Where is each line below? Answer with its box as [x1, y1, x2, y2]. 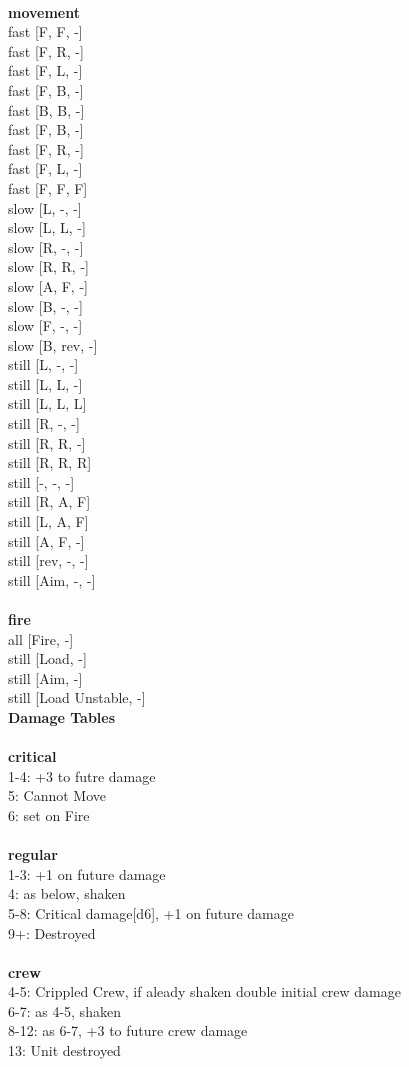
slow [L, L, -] [8, 217, 86, 238]
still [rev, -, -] [8, 550, 89, 571]
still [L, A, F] [8, 511, 89, 532]
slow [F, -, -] [8, 315, 83, 336]
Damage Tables [8, 706, 116, 727]
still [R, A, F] [8, 491, 91, 512]
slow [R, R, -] [8, 256, 89, 277]
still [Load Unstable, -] [8, 687, 146, 708]
